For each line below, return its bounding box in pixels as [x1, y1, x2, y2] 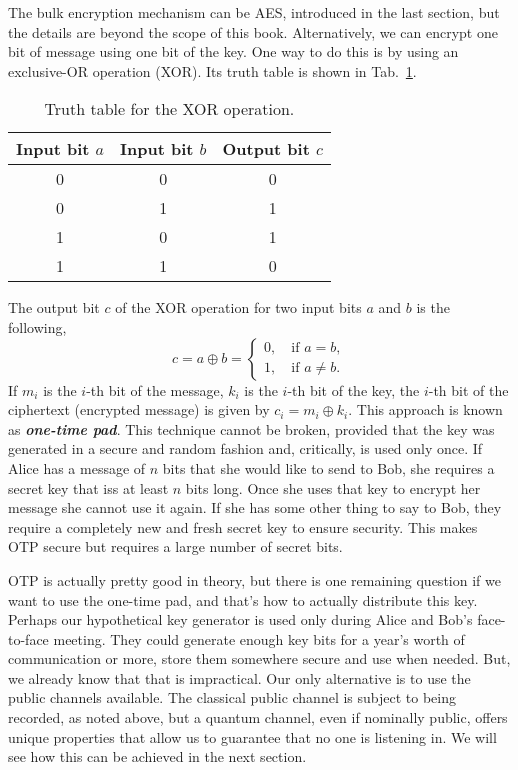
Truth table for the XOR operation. [44, 97, 295, 121]
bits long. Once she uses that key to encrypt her [185, 477, 481, 498]
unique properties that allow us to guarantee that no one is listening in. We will [8, 726, 497, 747]
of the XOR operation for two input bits [115, 297, 362, 318]
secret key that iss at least [8, 477, 169, 498]
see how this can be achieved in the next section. [8, 746, 307, 767]
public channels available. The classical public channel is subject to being [8, 687, 456, 708]
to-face [8, 628, 49, 649]
